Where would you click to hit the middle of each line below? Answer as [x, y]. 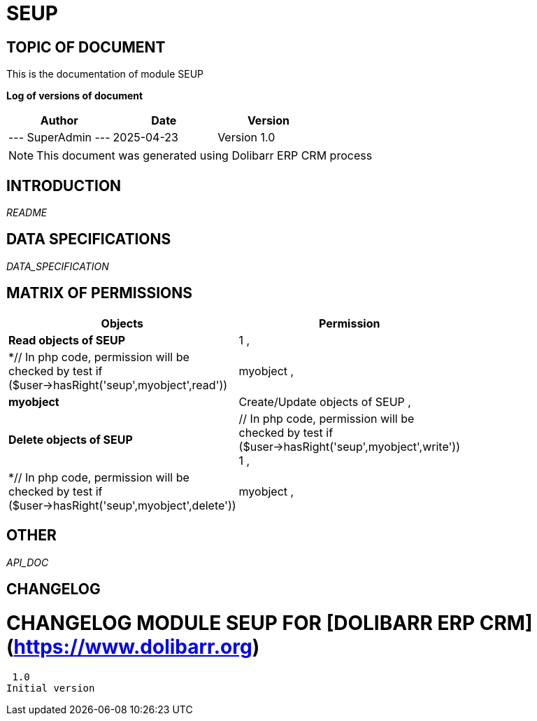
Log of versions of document [75, 96]
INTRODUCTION [64, 185]
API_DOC [28, 562]
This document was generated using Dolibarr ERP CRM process [205, 156]
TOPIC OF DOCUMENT [86, 47]
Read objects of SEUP [67, 340]
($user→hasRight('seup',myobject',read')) [118, 385]
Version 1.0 [246, 138]
